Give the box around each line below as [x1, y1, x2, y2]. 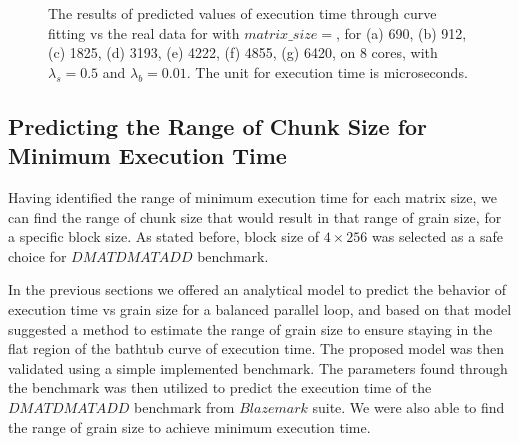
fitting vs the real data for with [48, 22, 240, 43]
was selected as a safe [371, 226, 503, 247]
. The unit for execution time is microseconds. [186, 61, 468, 82]
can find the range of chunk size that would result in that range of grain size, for [8, 206, 502, 227]
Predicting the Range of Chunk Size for [8, 110, 428, 141]
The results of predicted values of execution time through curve [48, 3, 437, 23]
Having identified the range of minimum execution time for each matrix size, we [8, 186, 497, 207]
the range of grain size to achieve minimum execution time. [8, 416, 371, 437]
